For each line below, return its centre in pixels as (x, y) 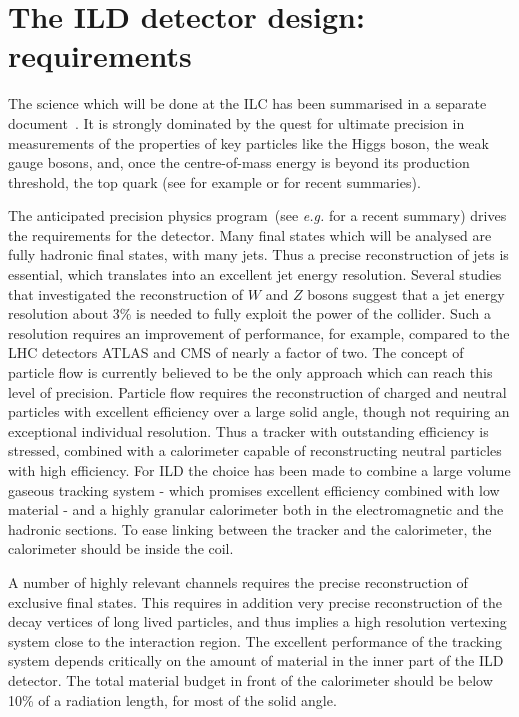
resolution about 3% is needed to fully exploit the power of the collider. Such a (249, 313)
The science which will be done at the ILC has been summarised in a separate (247, 103)
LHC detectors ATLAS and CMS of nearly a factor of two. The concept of (236, 352)
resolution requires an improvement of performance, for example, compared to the (259, 332)
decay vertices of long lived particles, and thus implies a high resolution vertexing (257, 621)
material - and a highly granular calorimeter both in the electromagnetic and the (256, 509)
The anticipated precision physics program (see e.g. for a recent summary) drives (257, 215)
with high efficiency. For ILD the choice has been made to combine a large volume (259, 470)
